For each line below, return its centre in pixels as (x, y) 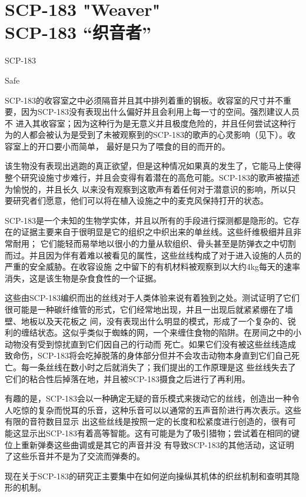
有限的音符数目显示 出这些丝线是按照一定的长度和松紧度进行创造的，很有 (146, 421)
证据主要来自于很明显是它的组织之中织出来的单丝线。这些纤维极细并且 (157, 232)
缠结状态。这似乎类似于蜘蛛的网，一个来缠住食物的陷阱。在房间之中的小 (161, 332)
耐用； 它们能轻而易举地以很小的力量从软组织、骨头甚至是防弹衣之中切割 (154, 243)
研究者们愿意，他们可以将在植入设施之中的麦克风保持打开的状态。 (140, 201)
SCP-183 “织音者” (78, 32)
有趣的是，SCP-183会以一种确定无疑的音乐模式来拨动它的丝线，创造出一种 (148, 398)
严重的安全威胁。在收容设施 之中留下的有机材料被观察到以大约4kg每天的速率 (153, 266)
